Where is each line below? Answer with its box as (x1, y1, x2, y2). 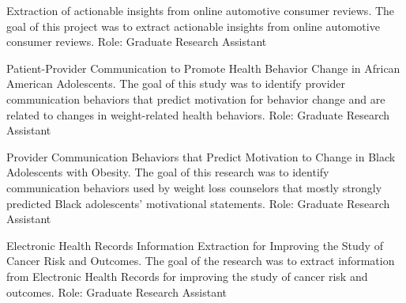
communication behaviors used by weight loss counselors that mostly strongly (6, 179, 382, 195)
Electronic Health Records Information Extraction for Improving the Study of (6, 237, 383, 253)
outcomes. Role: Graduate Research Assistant (6, 283, 227, 300)
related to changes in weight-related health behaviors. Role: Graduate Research (6, 106, 390, 123)
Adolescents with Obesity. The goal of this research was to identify (6, 164, 329, 180)
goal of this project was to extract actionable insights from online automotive (6, 17, 380, 34)
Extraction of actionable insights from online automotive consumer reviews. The (6, 2, 395, 18)
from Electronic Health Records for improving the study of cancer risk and (6, 267, 368, 284)
